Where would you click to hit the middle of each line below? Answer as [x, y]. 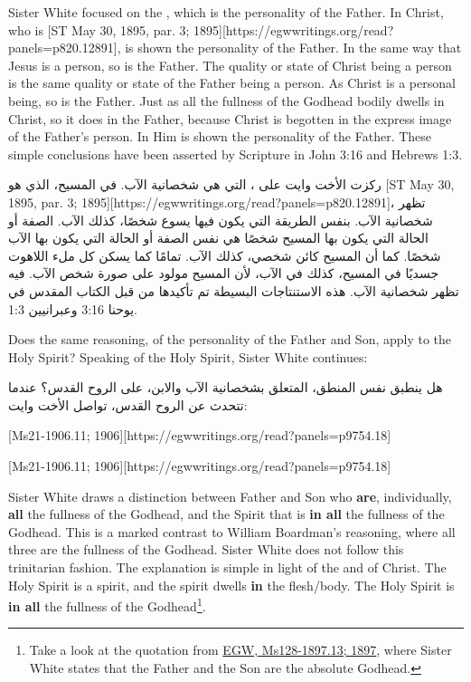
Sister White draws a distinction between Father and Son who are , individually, [230, 496]
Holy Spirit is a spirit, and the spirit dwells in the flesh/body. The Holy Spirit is [231, 585]
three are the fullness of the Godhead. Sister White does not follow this [206, 549]
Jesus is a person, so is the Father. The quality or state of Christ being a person [230, 65]
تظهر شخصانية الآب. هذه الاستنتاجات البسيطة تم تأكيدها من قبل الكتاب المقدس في [234, 290]
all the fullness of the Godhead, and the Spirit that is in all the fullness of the [226, 514]
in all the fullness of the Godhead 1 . [107, 605]
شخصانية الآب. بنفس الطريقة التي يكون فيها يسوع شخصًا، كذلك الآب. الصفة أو [221, 220]
